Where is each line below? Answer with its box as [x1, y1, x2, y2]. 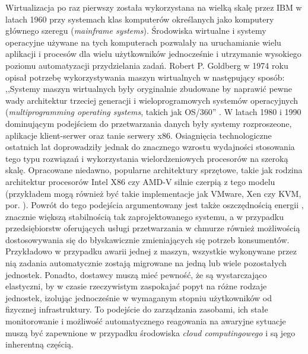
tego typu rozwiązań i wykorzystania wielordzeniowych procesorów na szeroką [5, 152, 288, 164]
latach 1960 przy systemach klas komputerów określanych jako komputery [5, 12, 274, 25]
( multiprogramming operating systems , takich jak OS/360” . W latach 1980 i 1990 [5, 106, 301, 118]
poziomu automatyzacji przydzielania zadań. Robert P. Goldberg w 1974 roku [5, 59, 288, 71]
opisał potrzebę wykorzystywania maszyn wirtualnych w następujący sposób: [5, 71, 285, 83]
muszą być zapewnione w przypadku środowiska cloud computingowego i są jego [5, 326, 296, 339]
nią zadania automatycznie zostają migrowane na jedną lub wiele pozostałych [5, 257, 287, 269]
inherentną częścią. [5, 338, 74, 350]
